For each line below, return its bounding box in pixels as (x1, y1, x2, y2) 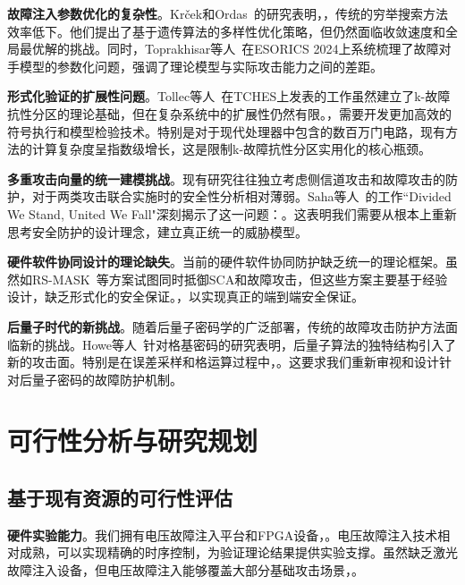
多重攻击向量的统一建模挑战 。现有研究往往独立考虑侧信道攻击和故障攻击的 (7, 169, 445, 188)
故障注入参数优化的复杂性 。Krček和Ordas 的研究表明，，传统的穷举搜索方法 (7, 4, 448, 22)
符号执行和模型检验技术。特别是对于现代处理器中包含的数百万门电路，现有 (7, 122, 445, 140)
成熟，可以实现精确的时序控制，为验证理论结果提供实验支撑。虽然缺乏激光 (19, 543, 458, 562)
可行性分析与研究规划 (7, 422, 258, 459)
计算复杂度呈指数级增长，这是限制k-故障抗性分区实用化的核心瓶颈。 (31, 140, 432, 158)
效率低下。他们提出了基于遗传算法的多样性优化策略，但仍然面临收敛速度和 (7, 21, 445, 40)
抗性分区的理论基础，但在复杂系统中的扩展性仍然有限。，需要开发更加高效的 (7, 104, 452, 123)
